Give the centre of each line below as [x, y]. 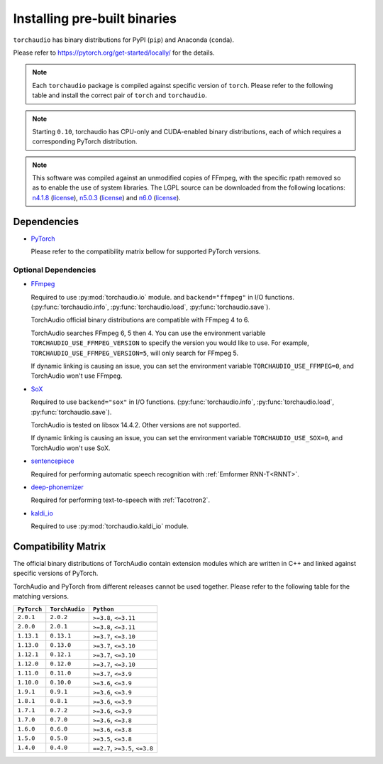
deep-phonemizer [57, 487]
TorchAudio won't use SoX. [71, 448]
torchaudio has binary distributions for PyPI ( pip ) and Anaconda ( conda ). [123, 40]
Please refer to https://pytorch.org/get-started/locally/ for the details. [114, 53]
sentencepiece [52, 461]
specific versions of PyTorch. [56, 573]
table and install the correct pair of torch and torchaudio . [120, 95]
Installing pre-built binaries [95, 18]
